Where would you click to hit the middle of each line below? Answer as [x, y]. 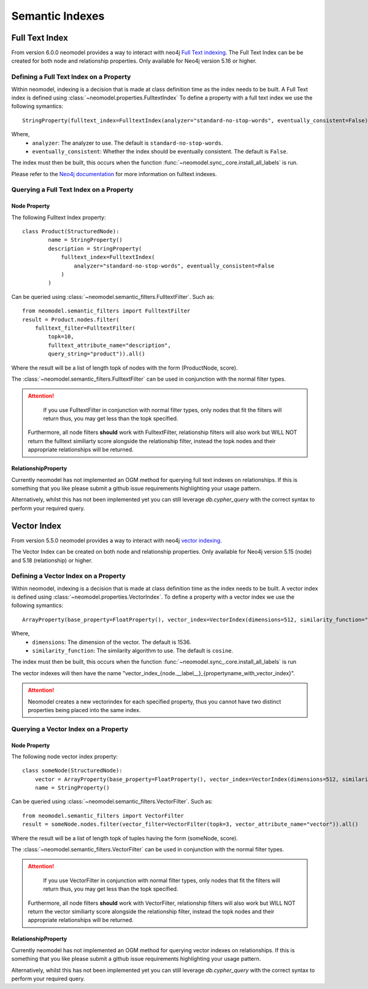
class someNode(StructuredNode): [72, 771]
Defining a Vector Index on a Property [68, 576]
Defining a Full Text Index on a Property [71, 77]
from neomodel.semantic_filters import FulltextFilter [106, 311]
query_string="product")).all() [97, 354]
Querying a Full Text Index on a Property [72, 190]
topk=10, [61, 337]
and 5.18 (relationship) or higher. [52, 560]
